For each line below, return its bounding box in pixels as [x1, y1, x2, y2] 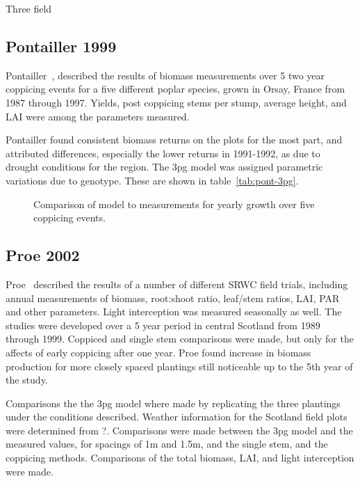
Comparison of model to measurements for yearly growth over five [33, 196, 315, 211]
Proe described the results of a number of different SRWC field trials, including [6, 276, 348, 291]
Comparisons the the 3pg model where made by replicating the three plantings [6, 395, 341, 410]
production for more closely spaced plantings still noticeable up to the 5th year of [6, 358, 353, 373]
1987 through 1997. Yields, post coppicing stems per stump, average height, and [6, 95, 347, 109]
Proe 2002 [6, 244, 80, 266]
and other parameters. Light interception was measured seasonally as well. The [6, 304, 342, 319]
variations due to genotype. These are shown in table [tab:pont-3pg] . [6, 173, 299, 187]
